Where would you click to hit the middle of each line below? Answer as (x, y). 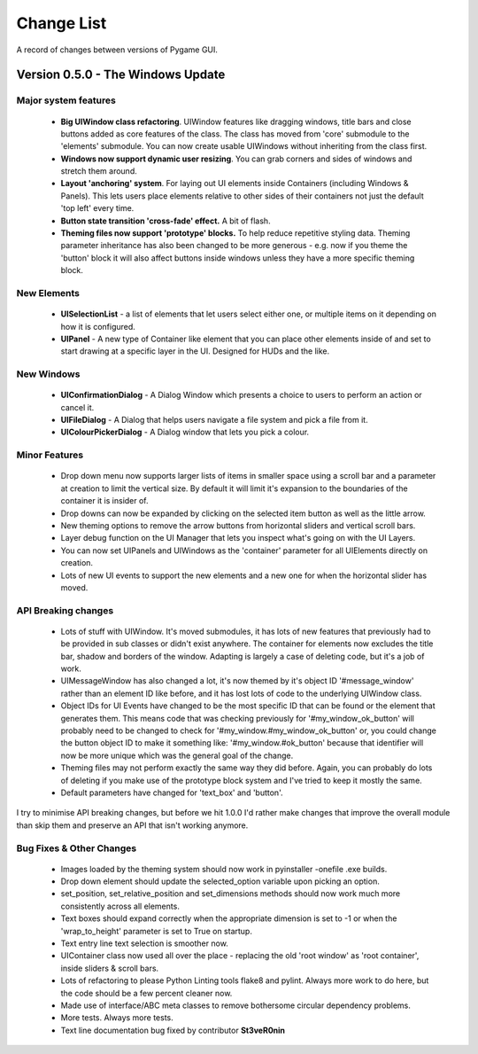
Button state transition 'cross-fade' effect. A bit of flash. (166, 221)
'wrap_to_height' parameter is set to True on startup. (156, 931)
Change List (62, 23)
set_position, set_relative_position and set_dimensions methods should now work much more (231, 894)
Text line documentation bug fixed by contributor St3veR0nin (173, 1030)
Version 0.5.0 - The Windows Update (121, 75)
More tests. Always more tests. (117, 1018)
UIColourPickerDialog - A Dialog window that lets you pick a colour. (185, 432)
